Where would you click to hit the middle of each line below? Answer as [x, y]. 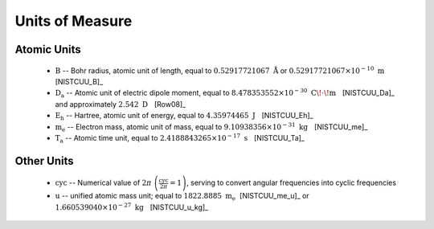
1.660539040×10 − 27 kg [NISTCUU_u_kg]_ [132, 207]
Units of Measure [74, 21]
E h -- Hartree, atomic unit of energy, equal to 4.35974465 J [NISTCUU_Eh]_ [184, 117]
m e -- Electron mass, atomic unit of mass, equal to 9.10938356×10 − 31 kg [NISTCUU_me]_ [211, 127]
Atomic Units [48, 49]
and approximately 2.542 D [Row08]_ [121, 104]
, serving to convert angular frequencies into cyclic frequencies [291, 183]
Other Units [44, 161]
